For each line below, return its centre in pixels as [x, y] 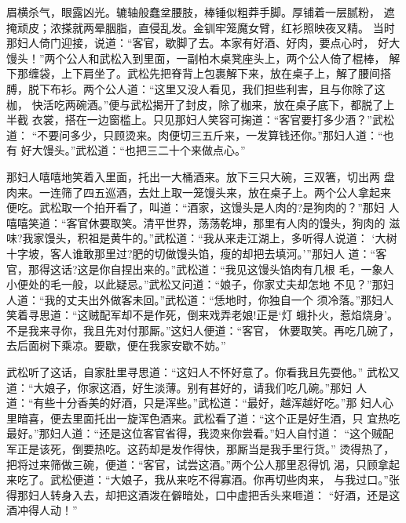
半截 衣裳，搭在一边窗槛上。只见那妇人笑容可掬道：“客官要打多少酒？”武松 [200, 120]
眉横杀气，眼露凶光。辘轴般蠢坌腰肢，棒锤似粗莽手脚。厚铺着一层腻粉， [193, 12]
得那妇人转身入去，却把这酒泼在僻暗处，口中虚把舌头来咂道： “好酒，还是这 [203, 494]
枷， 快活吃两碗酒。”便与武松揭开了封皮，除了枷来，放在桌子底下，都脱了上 [201, 104]
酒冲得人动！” [42, 510]
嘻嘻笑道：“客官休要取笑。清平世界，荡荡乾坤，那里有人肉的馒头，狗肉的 [196, 222]
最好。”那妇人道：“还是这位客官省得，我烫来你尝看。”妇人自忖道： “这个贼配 [200, 433]
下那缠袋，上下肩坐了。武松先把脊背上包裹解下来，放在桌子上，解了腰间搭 [199, 73]
